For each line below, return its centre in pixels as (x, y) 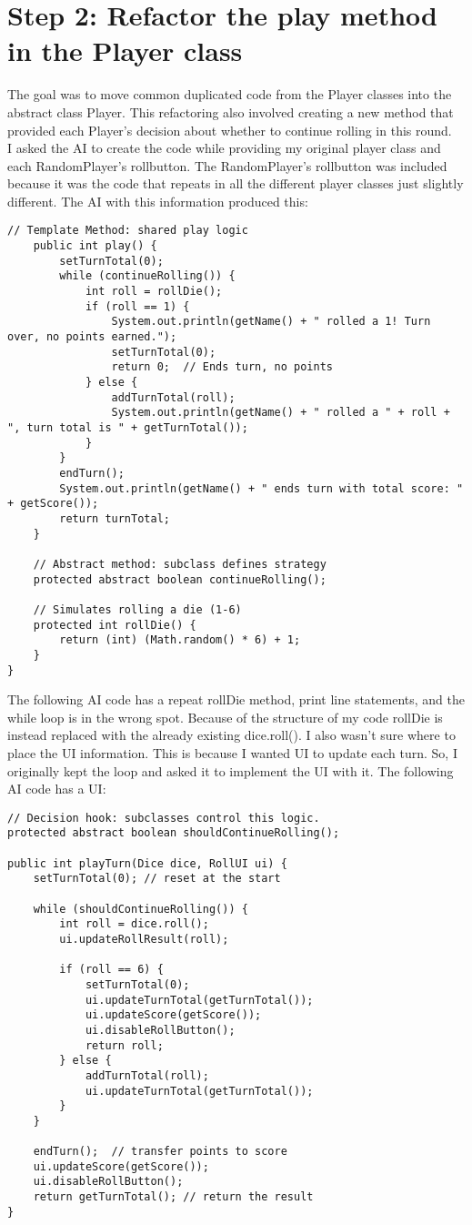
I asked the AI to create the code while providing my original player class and (224, 148)
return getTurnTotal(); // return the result (173, 1197)
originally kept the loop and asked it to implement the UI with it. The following (231, 770)
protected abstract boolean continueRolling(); (180, 579)
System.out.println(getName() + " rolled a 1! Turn (271, 322)
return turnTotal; (115, 518)
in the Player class (125, 51)
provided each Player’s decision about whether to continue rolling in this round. (230, 130)
